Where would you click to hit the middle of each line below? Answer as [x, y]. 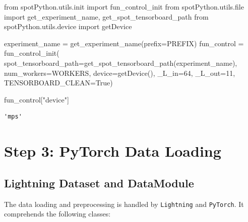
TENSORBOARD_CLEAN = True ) [58, 83]
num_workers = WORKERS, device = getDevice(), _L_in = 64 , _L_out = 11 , [120, 73]
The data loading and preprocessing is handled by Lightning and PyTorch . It [124, 204]
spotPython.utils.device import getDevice [68, 26]
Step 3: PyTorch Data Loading [113, 151]
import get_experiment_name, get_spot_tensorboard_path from [106, 16]
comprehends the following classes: [57, 214]
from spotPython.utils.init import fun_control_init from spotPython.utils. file [124, 7]
